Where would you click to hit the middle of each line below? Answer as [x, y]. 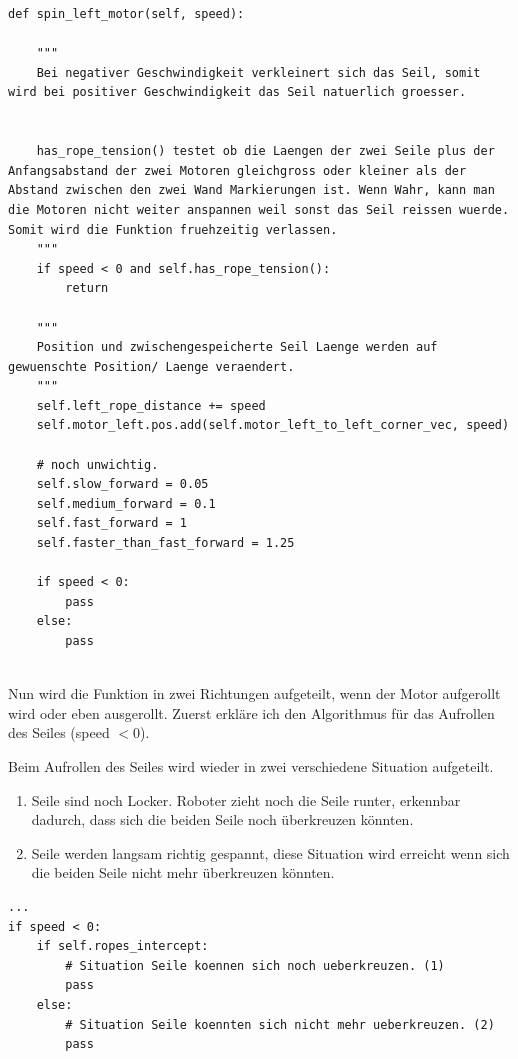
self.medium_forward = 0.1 [126, 503]
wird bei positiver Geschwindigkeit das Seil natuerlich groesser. [237, 92]
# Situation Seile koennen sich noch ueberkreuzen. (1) [255, 965]
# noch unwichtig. [97, 464]
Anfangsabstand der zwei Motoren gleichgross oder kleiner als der [237, 170]
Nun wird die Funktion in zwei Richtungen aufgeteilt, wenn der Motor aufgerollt [254, 693]
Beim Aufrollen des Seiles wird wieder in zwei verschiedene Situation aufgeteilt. [251, 765]
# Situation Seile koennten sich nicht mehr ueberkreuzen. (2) [280, 1024]
